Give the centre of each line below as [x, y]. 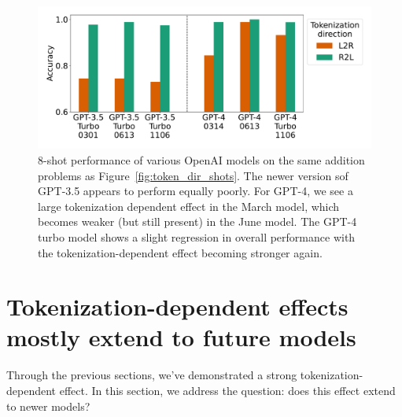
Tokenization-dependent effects [177, 306]
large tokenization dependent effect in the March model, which [189, 206]
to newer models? [48, 406]
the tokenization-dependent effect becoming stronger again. [180, 252]
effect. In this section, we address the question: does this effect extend [227, 391]
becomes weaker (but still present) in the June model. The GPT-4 [197, 221]
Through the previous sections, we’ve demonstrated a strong [152, 375]
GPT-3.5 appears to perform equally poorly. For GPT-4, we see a [195, 191]
